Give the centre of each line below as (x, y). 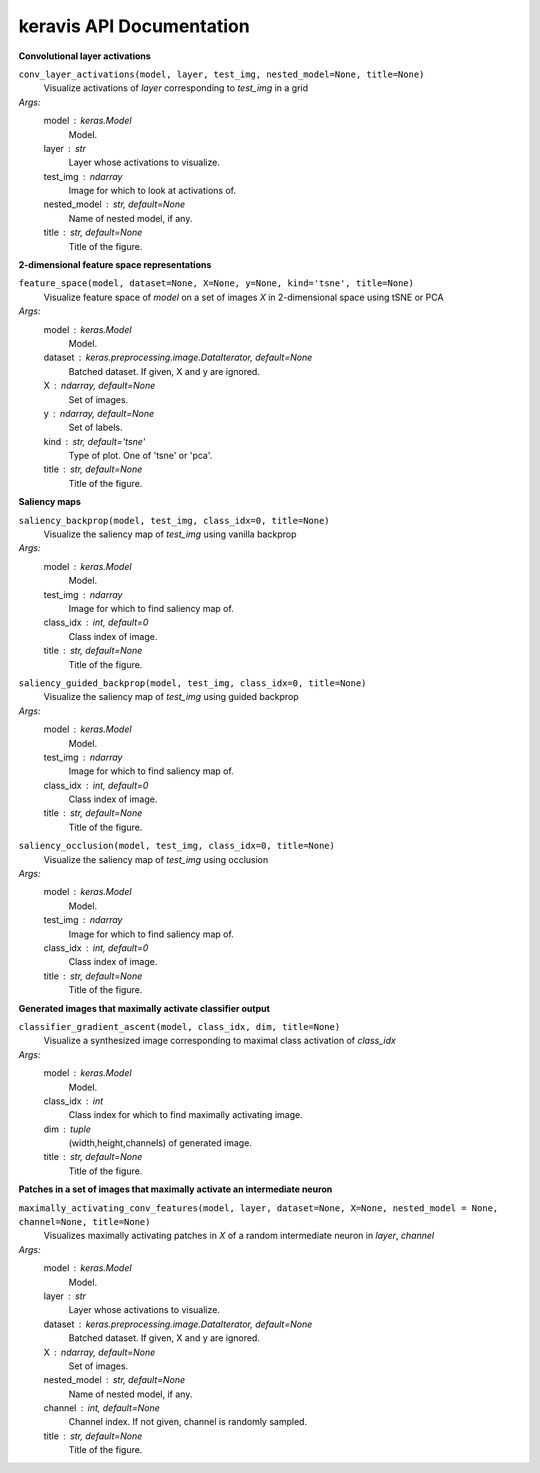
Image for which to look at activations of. (152, 191)
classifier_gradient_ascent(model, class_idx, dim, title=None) (179, 1026)
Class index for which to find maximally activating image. (186, 1115)
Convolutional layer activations (85, 56)
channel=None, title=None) (84, 1222)
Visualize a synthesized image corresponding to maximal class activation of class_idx (220, 1041)
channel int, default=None (101, 1408)
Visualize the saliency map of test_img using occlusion (156, 859)
